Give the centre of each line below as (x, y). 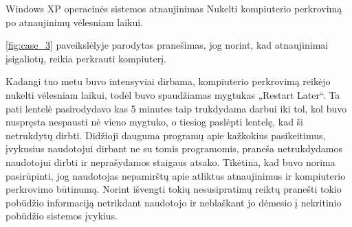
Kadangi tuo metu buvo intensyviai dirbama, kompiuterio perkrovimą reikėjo (168, 81)
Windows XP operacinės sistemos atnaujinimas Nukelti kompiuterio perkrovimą (174, 8)
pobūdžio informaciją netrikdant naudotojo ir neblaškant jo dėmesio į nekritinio (174, 202)
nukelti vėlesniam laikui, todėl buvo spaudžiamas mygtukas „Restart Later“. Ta (173, 94)
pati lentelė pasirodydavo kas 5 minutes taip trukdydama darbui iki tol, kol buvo (176, 108)
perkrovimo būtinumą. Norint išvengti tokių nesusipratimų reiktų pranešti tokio (174, 189)
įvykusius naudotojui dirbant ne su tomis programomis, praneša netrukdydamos (174, 148)
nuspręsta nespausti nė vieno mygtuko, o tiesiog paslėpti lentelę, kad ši (155, 122)
